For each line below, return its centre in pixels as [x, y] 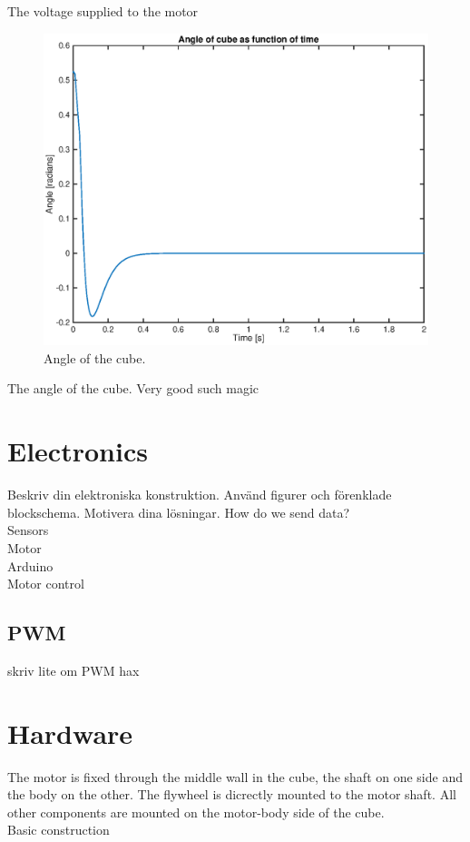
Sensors [28, 530]
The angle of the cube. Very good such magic [133, 388]
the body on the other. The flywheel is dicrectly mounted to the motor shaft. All [232, 794]
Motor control [46, 584]
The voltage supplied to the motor [103, 11]
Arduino [30, 565]
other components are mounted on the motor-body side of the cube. [196, 812]
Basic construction [59, 830]
